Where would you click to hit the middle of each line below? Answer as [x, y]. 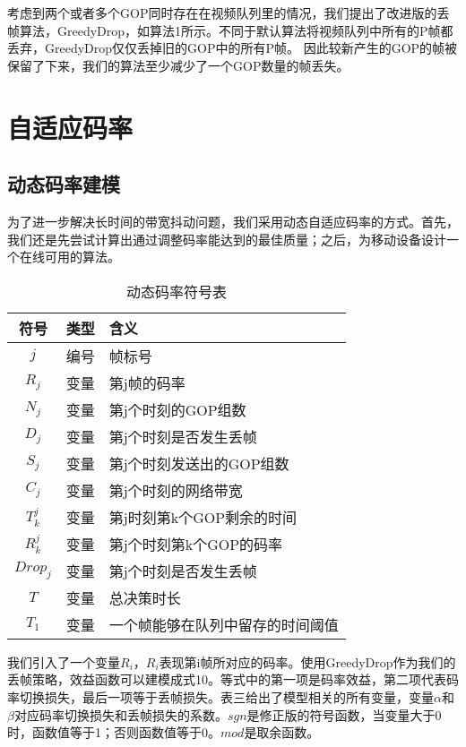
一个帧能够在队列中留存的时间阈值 [224, 624]
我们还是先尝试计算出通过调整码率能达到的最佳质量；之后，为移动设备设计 [227, 239]
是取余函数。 [282, 732]
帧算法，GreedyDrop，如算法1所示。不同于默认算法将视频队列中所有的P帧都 [230, 30]
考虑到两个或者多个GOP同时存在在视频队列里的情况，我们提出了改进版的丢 [229, 13]
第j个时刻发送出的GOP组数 [199, 463]
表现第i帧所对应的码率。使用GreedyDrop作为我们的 [307, 661]
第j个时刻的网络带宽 [176, 490]
